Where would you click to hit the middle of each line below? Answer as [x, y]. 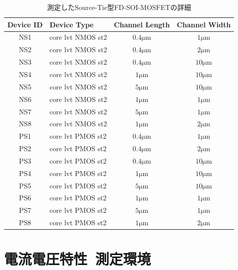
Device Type [72, 24]
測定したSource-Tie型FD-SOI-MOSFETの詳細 [119, 7]
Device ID [25, 24]
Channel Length [142, 24]
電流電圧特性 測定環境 [78, 259]
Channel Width [204, 24]
